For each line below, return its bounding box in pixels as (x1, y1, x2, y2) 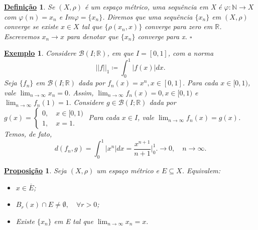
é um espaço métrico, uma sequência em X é (84, 2, 222, 12)
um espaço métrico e (96, 165, 160, 175)
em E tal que (54, 215, 93, 226)
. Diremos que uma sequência (102, 11, 193, 22)
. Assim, (68, 87, 94, 97)
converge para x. (138, 31, 187, 41)
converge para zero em (145, 21, 213, 32)
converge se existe (4, 21, 58, 32)
